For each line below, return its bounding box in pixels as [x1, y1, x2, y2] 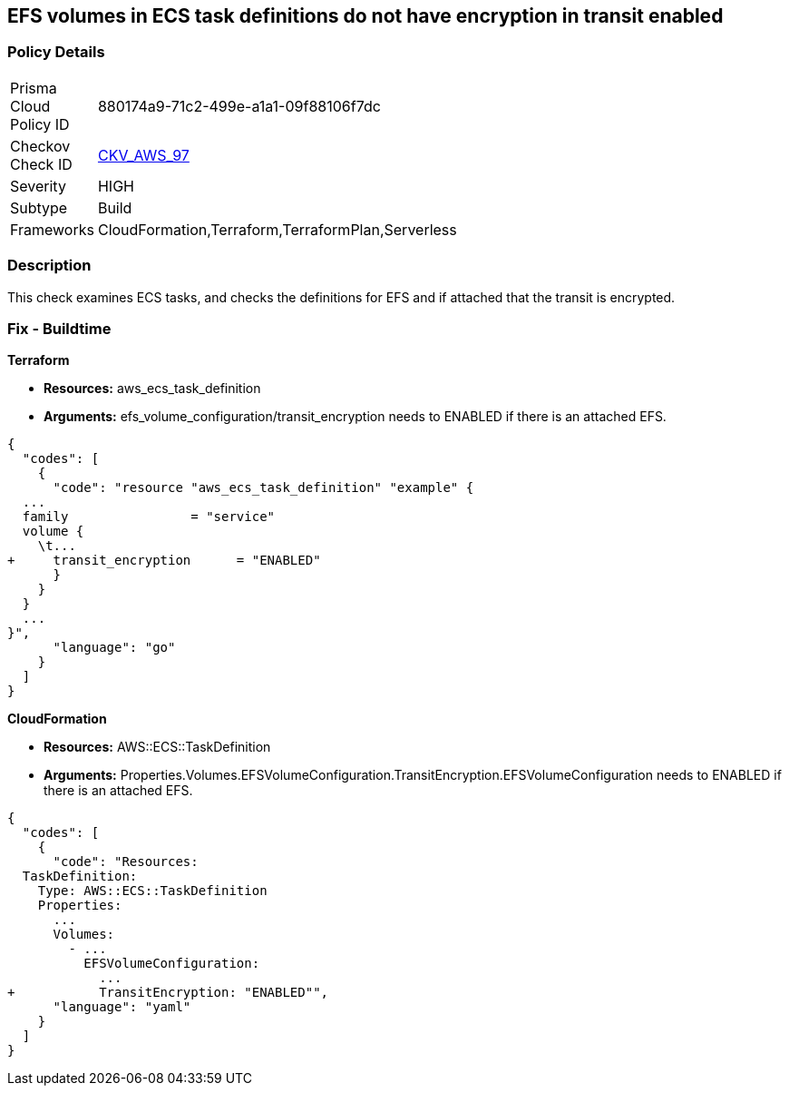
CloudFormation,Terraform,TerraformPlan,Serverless [97, 220, 457, 239]
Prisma [10, 78, 57, 97]
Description [7, 256, 92, 275]
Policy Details [7, 43, 105, 62]
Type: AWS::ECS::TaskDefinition [37, 883, 268, 899]
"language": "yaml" [53, 999, 191, 1015]
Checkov [10, 136, 71, 155]
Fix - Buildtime [7, 319, 112, 338]
